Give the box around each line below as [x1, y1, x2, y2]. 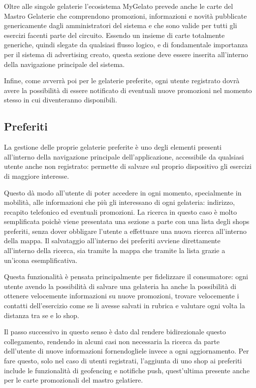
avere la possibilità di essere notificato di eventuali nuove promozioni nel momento [4, 85, 252, 95]
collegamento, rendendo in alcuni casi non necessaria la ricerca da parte [4, 336, 220, 346]
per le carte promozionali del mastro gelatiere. [4, 375, 143, 385]
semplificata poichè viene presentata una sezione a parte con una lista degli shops [4, 216, 250, 226]
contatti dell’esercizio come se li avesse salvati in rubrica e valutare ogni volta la [4, 300, 245, 311]
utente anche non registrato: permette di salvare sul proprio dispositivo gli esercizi [4, 161, 252, 171]
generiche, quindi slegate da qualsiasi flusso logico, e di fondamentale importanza [4, 39, 248, 50]
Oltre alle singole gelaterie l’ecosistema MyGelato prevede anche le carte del [4, 1, 233, 11]
